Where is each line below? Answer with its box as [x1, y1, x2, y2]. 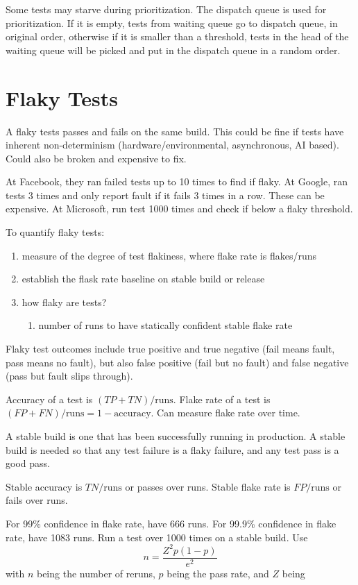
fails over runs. [6, 493, 68, 507]
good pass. [6, 456, 50, 470]
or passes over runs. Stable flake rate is [125, 479, 291, 493]
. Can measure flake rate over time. [151, 405, 300, 420]
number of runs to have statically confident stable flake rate [38, 318, 293, 332]
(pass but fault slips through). [6, 368, 133, 383]
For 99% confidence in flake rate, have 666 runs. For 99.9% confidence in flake [6, 516, 336, 530]
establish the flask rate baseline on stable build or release [22, 271, 265, 286]
